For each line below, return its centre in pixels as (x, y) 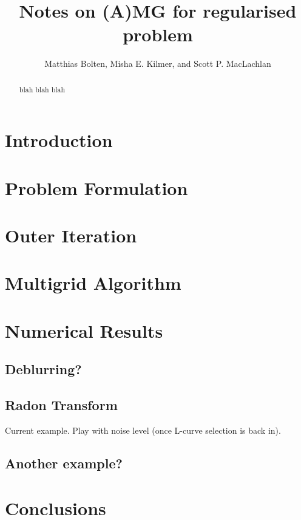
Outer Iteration (71, 235)
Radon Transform (61, 405)
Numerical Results (84, 330)
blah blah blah (42, 89)
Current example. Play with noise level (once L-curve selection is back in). (143, 430)
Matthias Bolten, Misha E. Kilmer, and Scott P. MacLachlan (158, 63)
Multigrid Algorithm (93, 283)
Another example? (64, 463)
